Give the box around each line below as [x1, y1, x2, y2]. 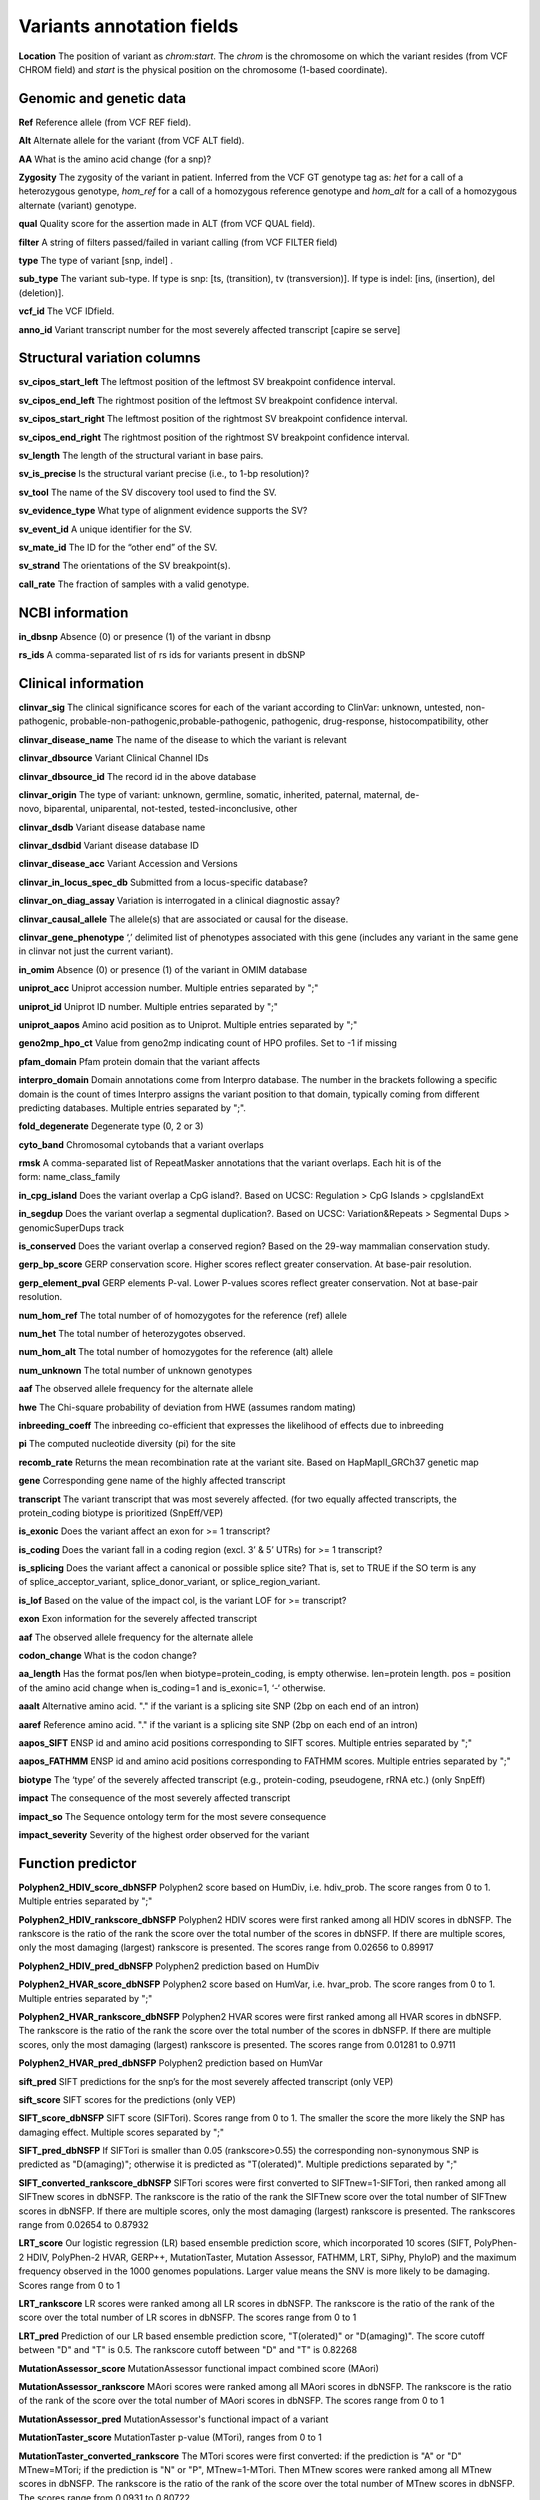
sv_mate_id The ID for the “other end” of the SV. [18, 541, 218, 553]
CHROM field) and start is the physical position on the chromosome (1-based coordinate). [18, 63, 388, 75]
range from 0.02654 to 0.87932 [18, 2219, 149, 2231]
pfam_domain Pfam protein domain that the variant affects [18, 1055, 260, 1067]
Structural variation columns [18, 350, 201, 367]
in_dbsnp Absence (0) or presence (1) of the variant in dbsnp [18, 630, 271, 642]
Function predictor [18, 1855, 137, 1872]
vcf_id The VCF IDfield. [18, 305, 115, 317]
